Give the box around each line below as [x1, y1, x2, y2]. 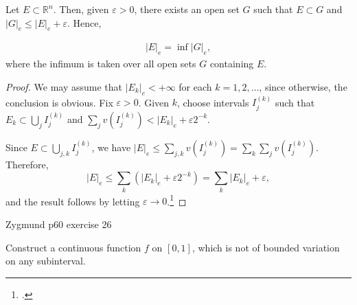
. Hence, [67, 15, 102, 30]
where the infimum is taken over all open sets [5, 56, 196, 71]
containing [209, 56, 254, 71]
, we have [91, 139, 131, 154]
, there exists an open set [134, 2, 240, 16]
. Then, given [53, 2, 109, 16]
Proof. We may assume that [5, 79, 123, 93]
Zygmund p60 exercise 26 [5, 217, 112, 231]
